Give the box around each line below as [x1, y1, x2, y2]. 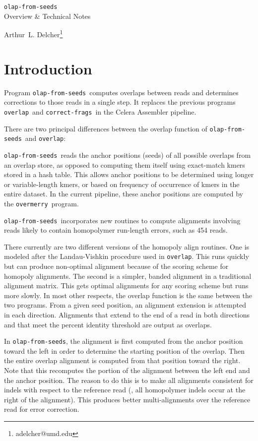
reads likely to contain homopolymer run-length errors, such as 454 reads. [4, 225, 228, 235]
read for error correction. [4, 404, 79, 414]
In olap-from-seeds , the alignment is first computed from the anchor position [4, 336, 243, 346]
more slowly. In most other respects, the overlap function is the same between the [4, 290, 252, 300]
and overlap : [25, 133, 66, 143]
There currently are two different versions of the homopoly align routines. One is [4, 241, 250, 252]
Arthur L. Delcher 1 [4, 28, 63, 39]
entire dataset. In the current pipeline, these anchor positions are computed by [4, 189, 243, 199]
